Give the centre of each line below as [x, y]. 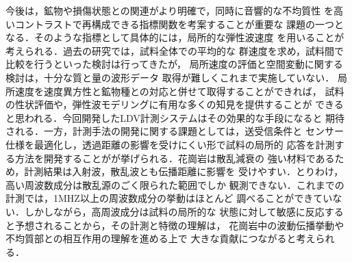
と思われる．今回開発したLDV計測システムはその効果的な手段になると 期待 [175, 117]
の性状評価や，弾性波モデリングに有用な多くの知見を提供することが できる [175, 104]
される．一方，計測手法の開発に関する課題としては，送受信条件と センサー [175, 131]
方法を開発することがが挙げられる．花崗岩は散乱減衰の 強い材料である [175, 158]
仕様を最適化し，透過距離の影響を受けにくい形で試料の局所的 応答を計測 [170, 144]
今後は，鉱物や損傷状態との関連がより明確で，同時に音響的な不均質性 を [169, 10]
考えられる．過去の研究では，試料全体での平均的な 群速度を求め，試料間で [175, 50]
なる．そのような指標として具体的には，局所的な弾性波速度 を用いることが [175, 37]
